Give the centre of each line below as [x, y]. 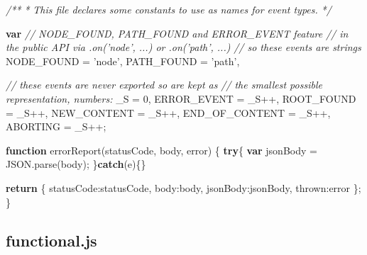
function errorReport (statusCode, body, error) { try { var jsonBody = [161, 150]
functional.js [51, 240]
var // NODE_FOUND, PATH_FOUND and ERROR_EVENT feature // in [177, 33]
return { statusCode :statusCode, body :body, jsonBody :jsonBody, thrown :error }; [183, 187]
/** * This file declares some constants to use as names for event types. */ [169, 9]
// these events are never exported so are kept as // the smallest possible [164, 85]
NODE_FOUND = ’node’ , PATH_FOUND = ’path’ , [123, 61]
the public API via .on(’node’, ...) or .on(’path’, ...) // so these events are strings [183, 47]
